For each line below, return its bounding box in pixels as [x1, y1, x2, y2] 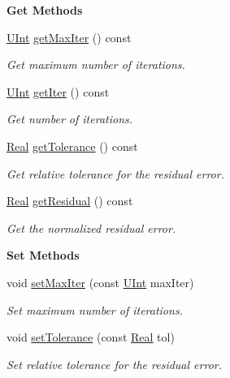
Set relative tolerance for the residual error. [7, 355, 223, 372]
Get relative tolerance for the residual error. [7, 165, 224, 182]
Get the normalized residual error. [7, 219, 176, 236]
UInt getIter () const [7, 83, 110, 100]
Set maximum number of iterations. [7, 301, 183, 318]
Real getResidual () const [7, 192, 133, 209]
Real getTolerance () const [7, 137, 138, 154]
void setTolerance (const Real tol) [7, 329, 175, 346]
